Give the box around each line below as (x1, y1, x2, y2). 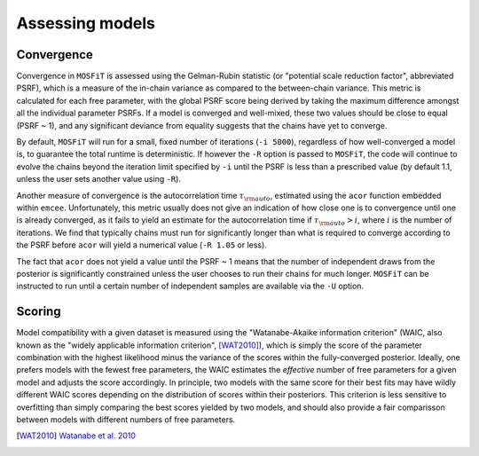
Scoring (16, 304, 61, 319)
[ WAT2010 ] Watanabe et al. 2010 (16, 430, 137, 441)
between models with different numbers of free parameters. (16, 413, 236, 425)
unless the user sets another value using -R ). (16, 174, 182, 185)
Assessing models (16, 13, 155, 33)
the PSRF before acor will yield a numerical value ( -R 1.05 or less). (16, 240, 268, 250)
